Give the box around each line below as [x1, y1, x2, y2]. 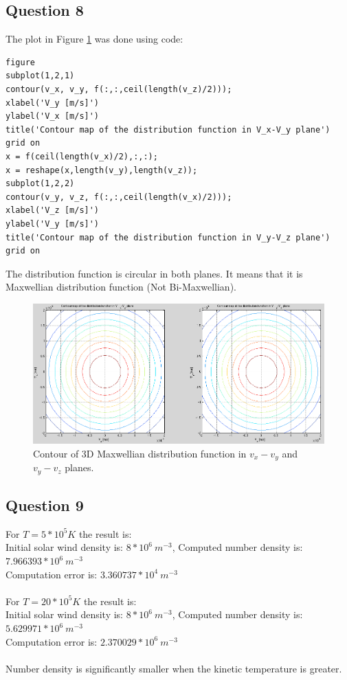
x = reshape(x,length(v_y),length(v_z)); [5, 165, 198, 175]
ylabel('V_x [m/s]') [5, 111, 100, 122]
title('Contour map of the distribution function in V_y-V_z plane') [5, 232, 331, 242]
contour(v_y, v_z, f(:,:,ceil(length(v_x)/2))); [5, 192, 232, 202]
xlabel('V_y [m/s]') [5, 98, 100, 108]
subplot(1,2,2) [5, 179, 75, 189]
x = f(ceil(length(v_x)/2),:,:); [5, 151, 158, 161]
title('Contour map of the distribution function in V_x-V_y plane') [5, 124, 331, 135]
